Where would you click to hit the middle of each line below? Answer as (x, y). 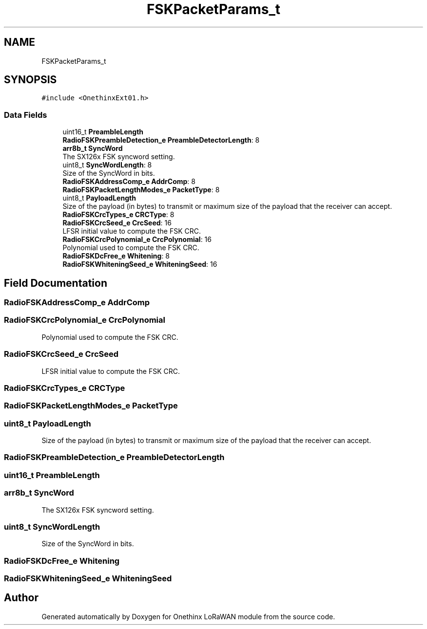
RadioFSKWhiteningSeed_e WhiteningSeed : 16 (140, 264)
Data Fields (26, 115)
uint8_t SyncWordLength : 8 (107, 165)
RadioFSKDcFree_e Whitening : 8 (116, 256)
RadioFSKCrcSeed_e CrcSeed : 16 (117, 223)
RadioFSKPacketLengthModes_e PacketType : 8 (141, 190)
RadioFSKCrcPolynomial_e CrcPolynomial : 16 (137, 240)
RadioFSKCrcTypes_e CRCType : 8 (118, 215)
